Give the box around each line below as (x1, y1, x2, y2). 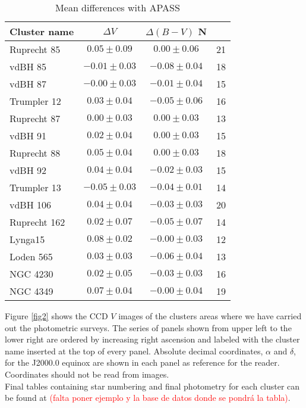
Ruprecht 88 (10, 146, 61, 160)
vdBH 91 (10, 129, 47, 142)
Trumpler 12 (10, 94, 61, 108)
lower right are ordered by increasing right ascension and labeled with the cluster (5, 333, 300, 345)
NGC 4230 (10, 267, 53, 281)
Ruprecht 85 (10, 42, 61, 56)
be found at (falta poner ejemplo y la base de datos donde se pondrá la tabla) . (5, 391, 291, 404)
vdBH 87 (10, 77, 47, 91)
